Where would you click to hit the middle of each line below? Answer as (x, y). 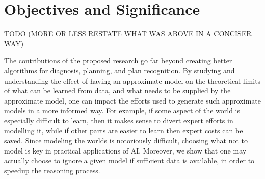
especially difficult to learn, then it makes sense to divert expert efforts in (119, 120)
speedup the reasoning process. (52, 170)
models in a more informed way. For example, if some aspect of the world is (122, 110)
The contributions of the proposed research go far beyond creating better (118, 60)
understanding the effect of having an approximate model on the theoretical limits (132, 80)
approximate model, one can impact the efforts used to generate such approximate (132, 100)
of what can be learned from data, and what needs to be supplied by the (117, 91)
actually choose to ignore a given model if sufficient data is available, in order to (129, 160)
